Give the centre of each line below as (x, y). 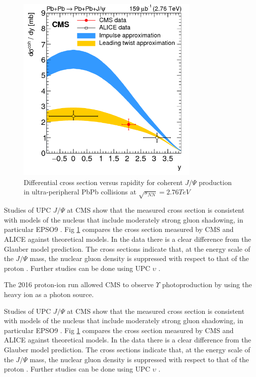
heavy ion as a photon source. (49, 294)
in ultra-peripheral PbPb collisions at (80, 192)
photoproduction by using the (207, 284)
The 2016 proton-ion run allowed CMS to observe (79, 284)
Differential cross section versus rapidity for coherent (103, 182)
